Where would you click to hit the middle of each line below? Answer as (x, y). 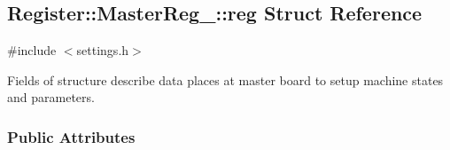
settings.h (103, 50)
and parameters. (51, 97)
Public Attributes (71, 136)
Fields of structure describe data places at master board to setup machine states (225, 79)
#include (32, 50)
